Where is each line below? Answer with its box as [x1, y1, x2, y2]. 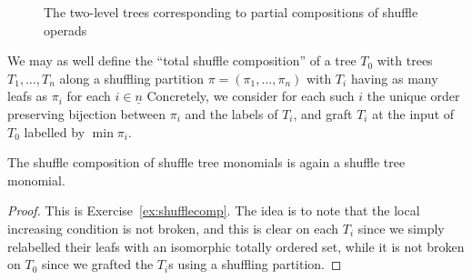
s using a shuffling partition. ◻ [168, 255, 342, 274]
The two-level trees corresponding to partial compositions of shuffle [44, 3, 418, 21]
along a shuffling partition [59, 68, 205, 87]
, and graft [293, 104, 353, 123]
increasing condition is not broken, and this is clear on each [7, 218, 339, 237]
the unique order [367, 86, 460, 105]
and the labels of [185, 104, 278, 123]
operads [44, 20, 87, 39]
